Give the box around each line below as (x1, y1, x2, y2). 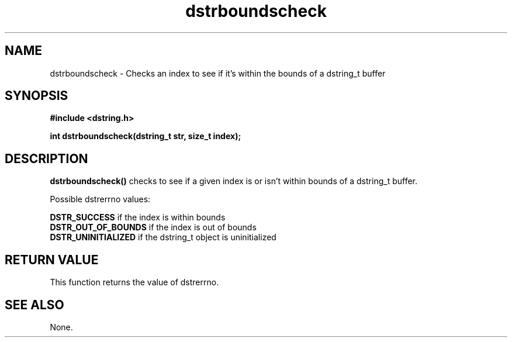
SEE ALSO (5, 297, 64, 312)
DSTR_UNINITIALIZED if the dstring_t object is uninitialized (50, 232, 276, 243)
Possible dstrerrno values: (50, 194, 151, 205)
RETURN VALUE (5, 252, 99, 267)
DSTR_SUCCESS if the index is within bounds (50, 212, 226, 223)
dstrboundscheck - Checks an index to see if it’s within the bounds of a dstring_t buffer (50, 68, 386, 78)
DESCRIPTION (5, 151, 88, 166)
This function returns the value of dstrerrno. (50, 277, 219, 288)
